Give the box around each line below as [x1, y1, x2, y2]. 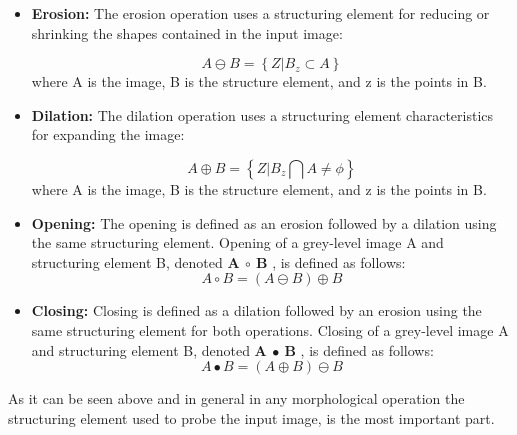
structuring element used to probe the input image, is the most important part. [8, 407, 495, 428]
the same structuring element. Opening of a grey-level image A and [31, 232, 444, 253]
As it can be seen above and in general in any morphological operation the [8, 388, 465, 409]
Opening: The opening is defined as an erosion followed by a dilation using [31, 212, 497, 233]
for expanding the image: [31, 124, 185, 145]
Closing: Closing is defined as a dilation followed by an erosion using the [31, 300, 482, 321]
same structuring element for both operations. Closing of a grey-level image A [31, 319, 509, 340]
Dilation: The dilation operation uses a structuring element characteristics [31, 104, 494, 125]
